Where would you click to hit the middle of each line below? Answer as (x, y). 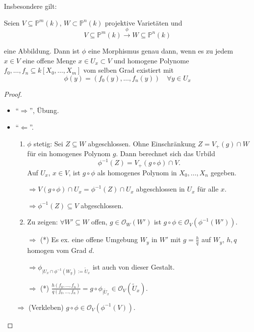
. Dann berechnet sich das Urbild (165, 153)
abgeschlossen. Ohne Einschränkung (142, 143)
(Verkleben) (46, 307)
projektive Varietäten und (143, 22)
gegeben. (224, 172)
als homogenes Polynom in (137, 172)
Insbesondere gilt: (30, 6)
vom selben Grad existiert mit (128, 70)
